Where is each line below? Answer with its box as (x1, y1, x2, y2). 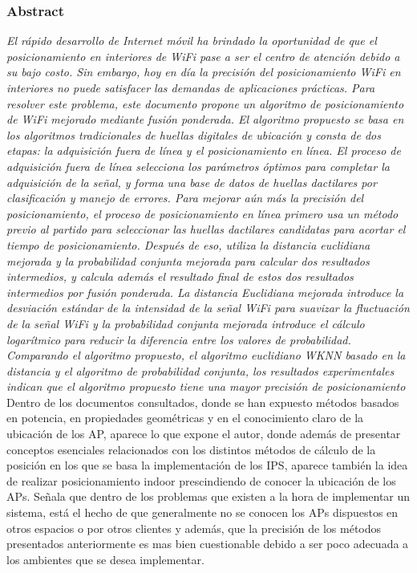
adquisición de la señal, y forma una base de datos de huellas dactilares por (6, 173, 377, 190)
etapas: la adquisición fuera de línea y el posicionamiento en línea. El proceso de (6, 142, 401, 159)
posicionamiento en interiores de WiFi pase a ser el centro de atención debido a (6, 47, 400, 64)
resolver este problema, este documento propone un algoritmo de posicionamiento (6, 95, 404, 112)
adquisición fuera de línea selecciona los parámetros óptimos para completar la (6, 157, 390, 174)
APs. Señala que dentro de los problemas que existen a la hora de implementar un (6, 488, 411, 505)
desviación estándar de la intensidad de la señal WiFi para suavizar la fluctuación (6, 299, 410, 316)
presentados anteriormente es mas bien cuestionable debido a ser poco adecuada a (6, 535, 409, 552)
